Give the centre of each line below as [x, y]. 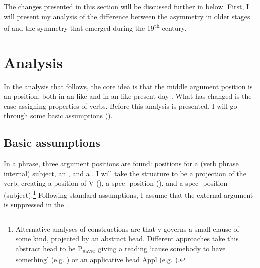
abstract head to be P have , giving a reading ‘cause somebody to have [121, 249]
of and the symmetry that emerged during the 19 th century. [95, 27]
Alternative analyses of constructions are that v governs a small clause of [127, 228]
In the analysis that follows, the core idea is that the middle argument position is [128, 86]
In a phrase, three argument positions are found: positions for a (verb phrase [121, 163]
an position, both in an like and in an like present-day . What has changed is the [128, 96]
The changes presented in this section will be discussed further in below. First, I [127, 6]
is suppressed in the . [36, 204]
